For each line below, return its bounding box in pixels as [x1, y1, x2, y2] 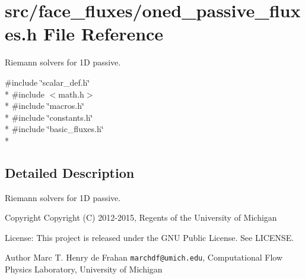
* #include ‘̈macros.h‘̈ [5, 99, 84, 112]
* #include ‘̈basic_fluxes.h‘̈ [5, 123, 104, 135]
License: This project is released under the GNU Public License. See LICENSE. [5, 231, 294, 243]
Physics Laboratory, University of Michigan [5, 263, 163, 275]
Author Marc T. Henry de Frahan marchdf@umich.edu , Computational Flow [5, 251, 283, 264]
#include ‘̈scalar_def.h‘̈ [5, 76, 90, 88]
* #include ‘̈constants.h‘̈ [5, 111, 93, 123]
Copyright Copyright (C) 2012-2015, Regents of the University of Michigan [5, 211, 277, 224]
